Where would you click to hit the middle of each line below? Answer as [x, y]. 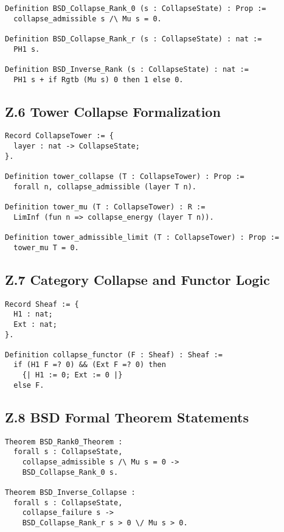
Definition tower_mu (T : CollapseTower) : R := [105, 207]
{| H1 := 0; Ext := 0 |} [72, 375]
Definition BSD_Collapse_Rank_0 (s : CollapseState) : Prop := [136, 9]
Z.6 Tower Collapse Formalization [113, 111]
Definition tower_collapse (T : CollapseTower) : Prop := [125, 177]
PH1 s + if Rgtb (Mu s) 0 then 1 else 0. [99, 79]
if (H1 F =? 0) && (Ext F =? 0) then [90, 365]
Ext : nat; [35, 324]
